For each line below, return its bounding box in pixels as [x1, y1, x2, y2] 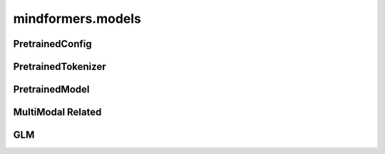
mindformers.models [13, 11, 142, 26]
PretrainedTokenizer [13, 61, 106, 73]
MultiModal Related [13, 106, 102, 118]
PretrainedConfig [13, 38, 92, 50]
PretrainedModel [13, 83, 90, 96]
